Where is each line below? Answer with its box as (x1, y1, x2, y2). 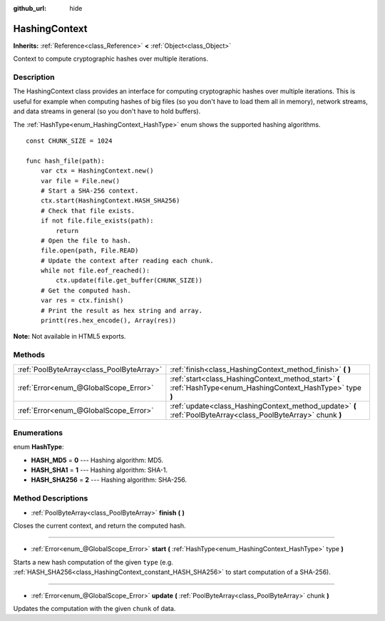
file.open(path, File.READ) (40, 247, 139, 255)
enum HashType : (13, 443, 64, 451)
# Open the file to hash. (40, 236, 132, 245)
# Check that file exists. (40, 207, 135, 215)
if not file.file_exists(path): (40, 217, 154, 225)
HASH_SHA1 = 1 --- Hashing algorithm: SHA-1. (31, 466, 168, 474)
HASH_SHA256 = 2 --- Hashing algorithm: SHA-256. (31, 476, 187, 484)
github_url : (13, 4, 46, 12)
